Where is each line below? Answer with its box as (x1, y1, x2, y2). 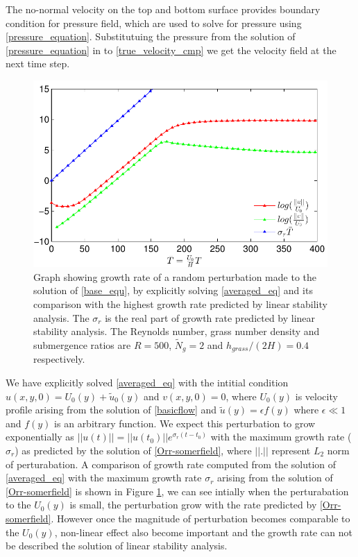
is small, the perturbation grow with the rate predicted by (69, 497, 317, 512)
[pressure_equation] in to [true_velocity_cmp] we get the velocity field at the (6, 42, 336, 57)
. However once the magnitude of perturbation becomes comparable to (51, 511, 350, 525)
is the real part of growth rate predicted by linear (105, 310, 316, 325)
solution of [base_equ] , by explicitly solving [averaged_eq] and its (33, 283, 313, 298)
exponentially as (6, 429, 74, 444)
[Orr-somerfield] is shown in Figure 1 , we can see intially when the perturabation (6, 483, 349, 498)
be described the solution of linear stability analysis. (6, 538, 228, 553)
